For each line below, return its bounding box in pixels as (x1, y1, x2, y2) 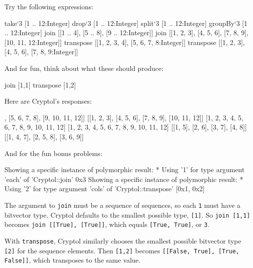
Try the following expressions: (4, 1, 93, 11)
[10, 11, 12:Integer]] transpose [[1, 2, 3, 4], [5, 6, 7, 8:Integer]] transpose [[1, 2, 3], (4, 37, 245, 47)
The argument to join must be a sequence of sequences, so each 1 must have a (4, 200, 241, 210)
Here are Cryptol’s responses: (4, 96, 92, 106)
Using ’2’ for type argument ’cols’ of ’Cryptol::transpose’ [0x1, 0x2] (4, 183, 205, 194)
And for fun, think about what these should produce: (4, 63, 164, 73)
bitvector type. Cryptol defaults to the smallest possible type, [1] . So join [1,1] (4, 209, 251, 220)
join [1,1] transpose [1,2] (4, 79, 76, 89)
